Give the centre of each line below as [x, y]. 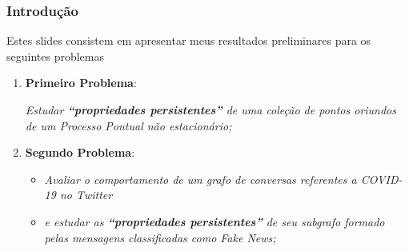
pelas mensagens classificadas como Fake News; [160, 237]
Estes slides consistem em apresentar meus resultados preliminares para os [189, 40]
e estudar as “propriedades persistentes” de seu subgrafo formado [215, 221]
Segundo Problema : [80, 152]
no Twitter [86, 195]
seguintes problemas [55, 56]
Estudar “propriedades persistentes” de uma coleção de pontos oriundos [211, 110]
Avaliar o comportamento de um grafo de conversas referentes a [200, 179]
